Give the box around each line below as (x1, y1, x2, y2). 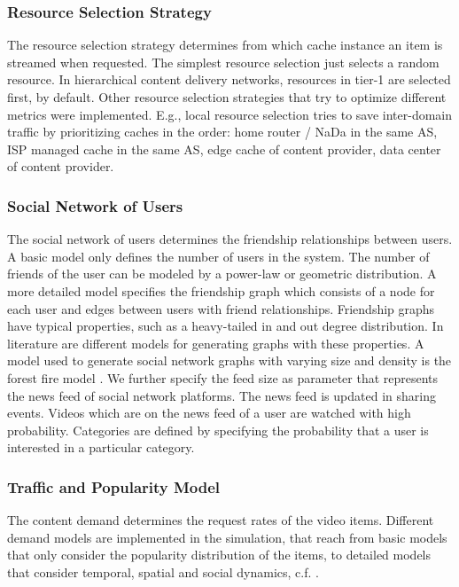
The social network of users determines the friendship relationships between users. (7, 230, 453, 248)
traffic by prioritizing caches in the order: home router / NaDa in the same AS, (7, 122, 438, 141)
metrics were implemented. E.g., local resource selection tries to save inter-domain (7, 105, 453, 123)
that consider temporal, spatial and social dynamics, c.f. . (7, 562, 319, 581)
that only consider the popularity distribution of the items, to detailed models (7, 545, 432, 564)
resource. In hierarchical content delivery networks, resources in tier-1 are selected (7, 70, 451, 89)
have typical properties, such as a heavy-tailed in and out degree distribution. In (7, 317, 444, 335)
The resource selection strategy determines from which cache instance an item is (7, 35, 443, 54)
